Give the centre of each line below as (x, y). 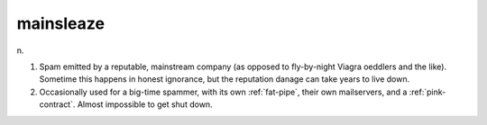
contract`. (57, 104)
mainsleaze (61, 23)
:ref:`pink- (427, 92)
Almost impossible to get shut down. (145, 104)
